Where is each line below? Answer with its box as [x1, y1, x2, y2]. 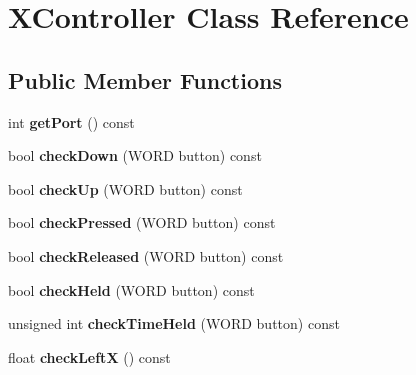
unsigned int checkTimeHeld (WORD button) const [8, 313, 340, 334]
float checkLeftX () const [8, 346, 171, 367]
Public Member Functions [8, 64, 282, 95]
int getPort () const [8, 111, 135, 132]
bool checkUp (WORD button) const [8, 178, 243, 199]
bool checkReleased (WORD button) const [8, 245, 284, 266]
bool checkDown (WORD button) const [8, 145, 262, 166]
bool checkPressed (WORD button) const [8, 212, 276, 233]
